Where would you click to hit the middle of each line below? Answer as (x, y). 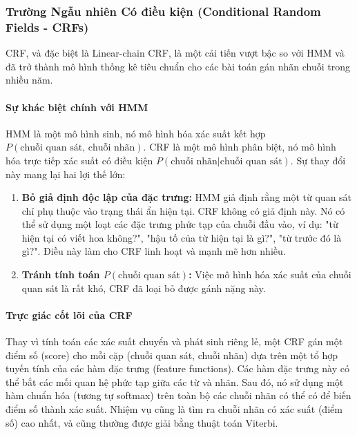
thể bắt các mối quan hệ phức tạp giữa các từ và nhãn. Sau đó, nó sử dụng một (175, 381)
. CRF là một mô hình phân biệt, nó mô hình (240, 147)
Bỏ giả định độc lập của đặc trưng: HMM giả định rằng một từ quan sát (187, 197)
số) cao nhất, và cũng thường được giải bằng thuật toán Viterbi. (142, 422)
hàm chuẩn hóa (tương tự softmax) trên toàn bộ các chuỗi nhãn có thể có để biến (178, 395)
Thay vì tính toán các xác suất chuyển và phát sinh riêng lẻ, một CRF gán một (174, 341)
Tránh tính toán (61, 274)
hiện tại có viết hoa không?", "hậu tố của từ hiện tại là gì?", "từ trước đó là (182, 237)
